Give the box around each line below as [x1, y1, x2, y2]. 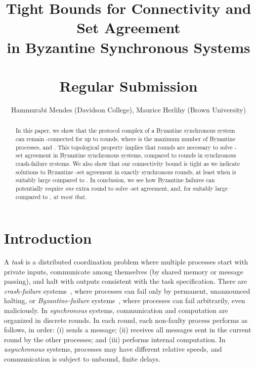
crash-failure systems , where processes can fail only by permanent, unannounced [4, 285, 251, 296]
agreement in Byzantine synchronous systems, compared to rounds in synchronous [25, 151, 236, 159]
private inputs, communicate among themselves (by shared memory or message [4, 266, 243, 276]
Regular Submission [59, 75, 198, 96]
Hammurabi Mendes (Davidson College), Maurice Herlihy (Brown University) [11, 104, 246, 114]
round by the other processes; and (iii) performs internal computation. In [4, 334, 226, 344]
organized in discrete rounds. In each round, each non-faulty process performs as [4, 315, 248, 325]
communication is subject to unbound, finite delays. [4, 354, 161, 364]
